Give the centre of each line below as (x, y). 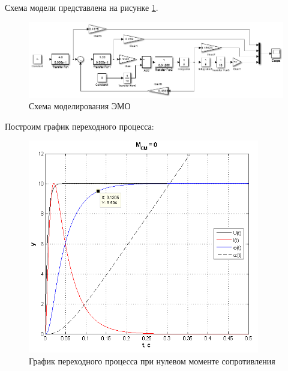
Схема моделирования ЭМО (80, 106)
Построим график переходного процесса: (79, 126)
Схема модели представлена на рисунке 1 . (82, 7)
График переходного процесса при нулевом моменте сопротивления (152, 360)
